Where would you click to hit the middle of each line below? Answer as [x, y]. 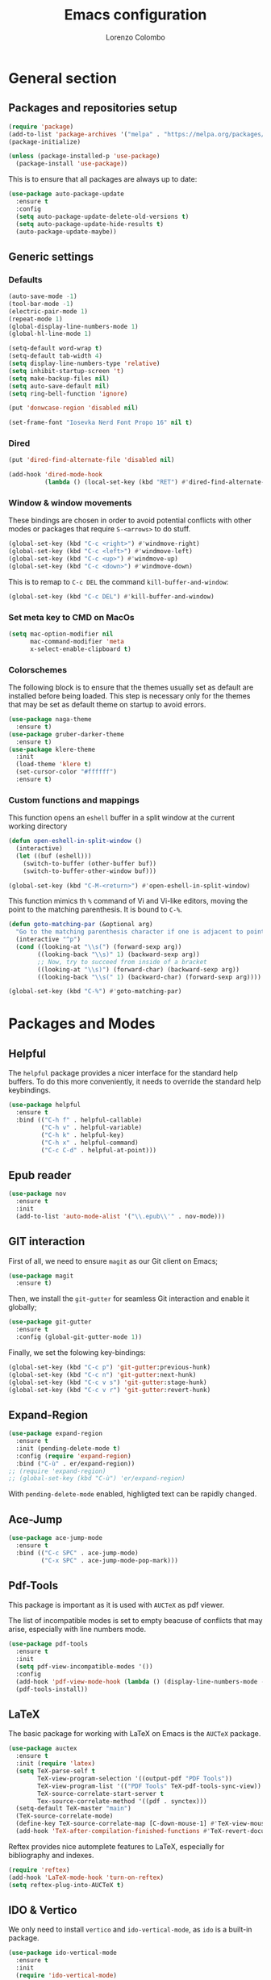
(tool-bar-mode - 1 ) [41, 304]
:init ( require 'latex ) [55, 1764]
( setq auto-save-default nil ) [59, 386]
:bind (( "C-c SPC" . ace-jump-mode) [77, 1553]
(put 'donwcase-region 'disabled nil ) [73, 408]
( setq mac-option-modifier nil [61, 634]
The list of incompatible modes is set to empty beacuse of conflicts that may [135, 1621]
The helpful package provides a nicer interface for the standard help [123, 1073]
